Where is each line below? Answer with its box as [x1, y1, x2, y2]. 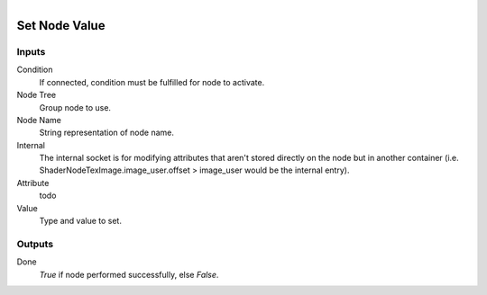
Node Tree [16, 90, 57, 101]
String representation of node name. [39, 127, 175, 139]
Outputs [16, 237, 54, 250]
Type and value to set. [39, 216, 122, 227]
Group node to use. [39, 102, 112, 112]
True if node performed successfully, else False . [39, 269, 219, 280]
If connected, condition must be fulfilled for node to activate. [39, 76, 265, 87]
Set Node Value [16, 18, 106, 33]
